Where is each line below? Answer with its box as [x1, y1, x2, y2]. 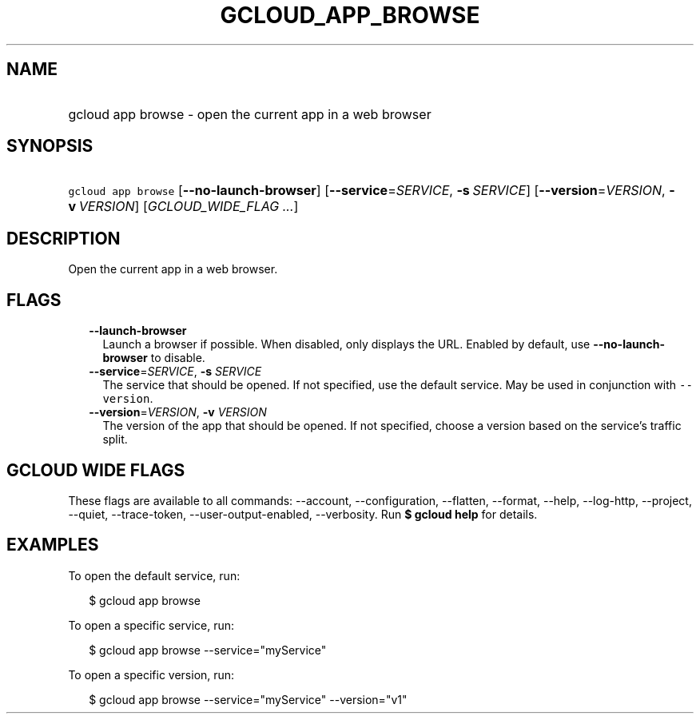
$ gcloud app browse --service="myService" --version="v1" [89, 692, 408, 706]
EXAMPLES [6, 535, 99, 555]
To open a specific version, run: [68, 667, 235, 682]
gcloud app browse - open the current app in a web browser [68, 105, 432, 122]
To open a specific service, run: [68, 618, 235, 632]
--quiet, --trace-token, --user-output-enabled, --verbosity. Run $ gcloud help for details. [68, 507, 538, 521]
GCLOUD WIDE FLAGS [6, 459, 185, 480]
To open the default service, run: [68, 568, 241, 583]
